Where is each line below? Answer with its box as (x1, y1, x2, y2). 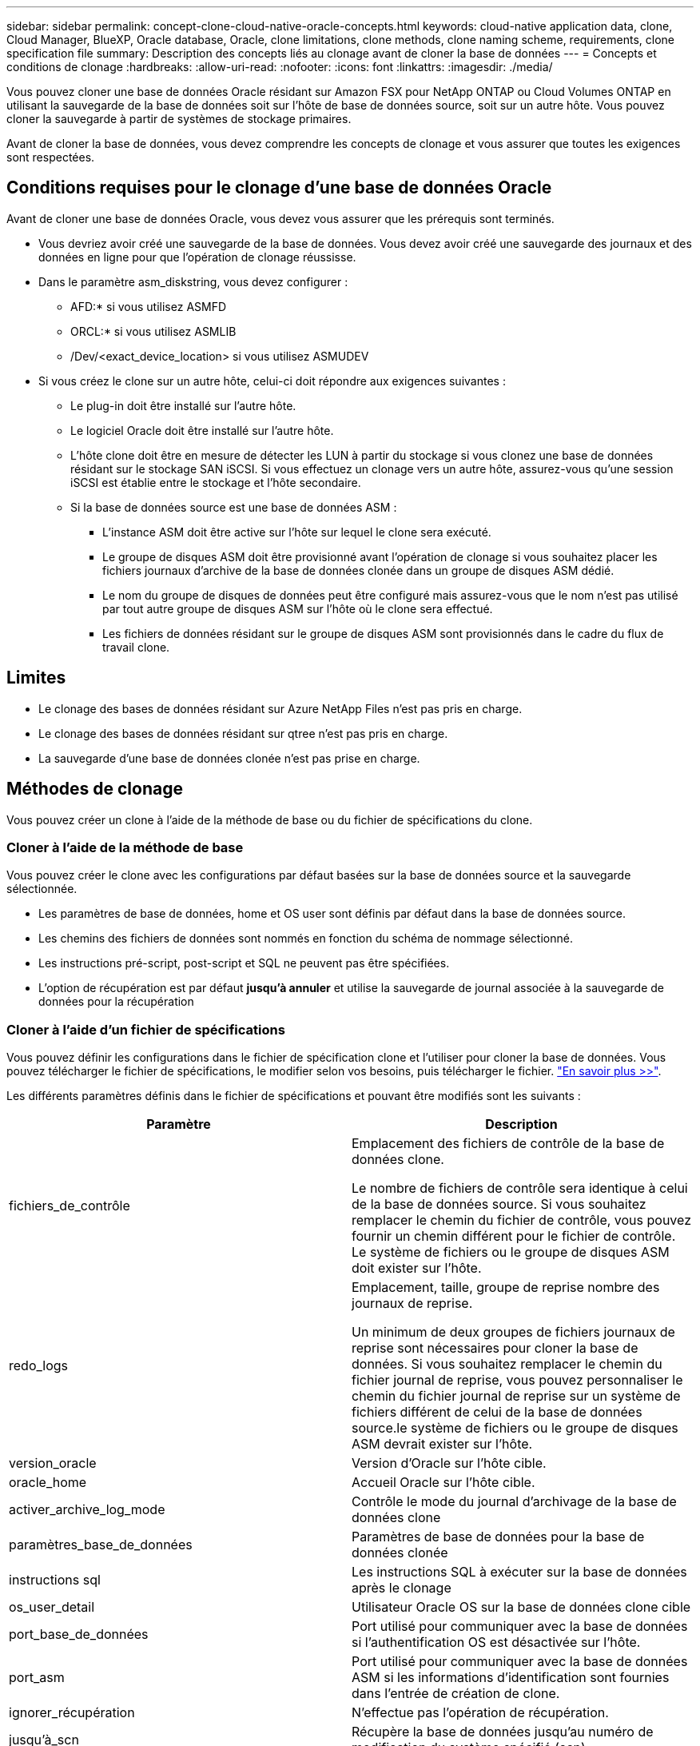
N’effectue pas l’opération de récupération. (352, 1704, 609, 1721)
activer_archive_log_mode (9, 1501, 165, 1518)
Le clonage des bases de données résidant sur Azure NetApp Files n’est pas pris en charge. (38, 701, 523, 716)
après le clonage (352, 1580, 451, 1597)
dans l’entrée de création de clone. (352, 1685, 560, 1702)
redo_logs (9, 1357, 69, 1374)
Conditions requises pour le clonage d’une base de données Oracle (6, 177, 552, 198)
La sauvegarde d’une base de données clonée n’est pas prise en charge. (38, 751, 420, 765)
